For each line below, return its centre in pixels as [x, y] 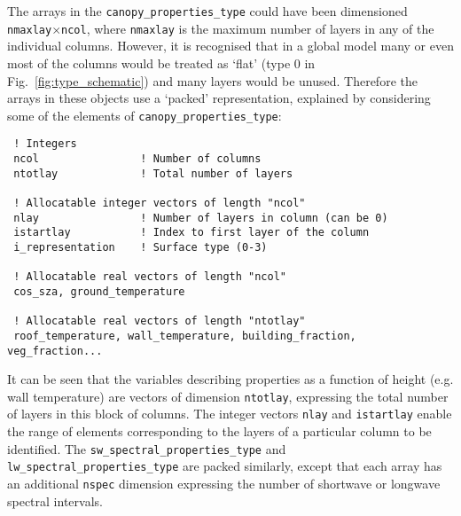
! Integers [45, 144]
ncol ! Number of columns [137, 159]
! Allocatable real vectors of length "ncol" [150, 277]
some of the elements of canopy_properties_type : [145, 115]
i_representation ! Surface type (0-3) [141, 247]
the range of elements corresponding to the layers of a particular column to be [219, 431]
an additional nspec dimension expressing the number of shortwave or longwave [224, 483]
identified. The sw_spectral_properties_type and [147, 448]
